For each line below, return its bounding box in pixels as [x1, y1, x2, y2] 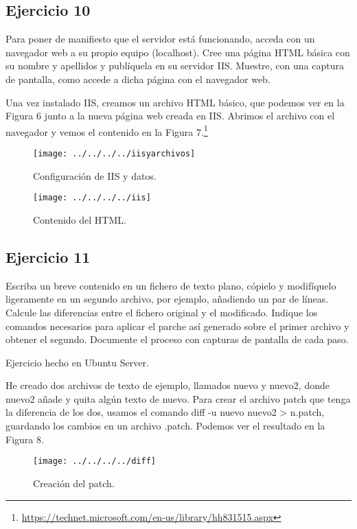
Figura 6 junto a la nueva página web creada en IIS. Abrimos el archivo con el [5, 108, 335, 123]
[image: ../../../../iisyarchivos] [33, 149, 196, 159]
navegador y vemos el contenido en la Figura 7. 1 [5, 122, 208, 139]
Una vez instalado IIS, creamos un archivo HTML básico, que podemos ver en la [5, 95, 345, 109]
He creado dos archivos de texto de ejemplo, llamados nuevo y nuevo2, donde [5, 378, 330, 392]
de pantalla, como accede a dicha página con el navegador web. [5, 71, 270, 86]
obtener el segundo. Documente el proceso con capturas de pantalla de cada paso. [5, 332, 349, 346]
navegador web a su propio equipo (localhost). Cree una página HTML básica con [5, 45, 350, 59]
